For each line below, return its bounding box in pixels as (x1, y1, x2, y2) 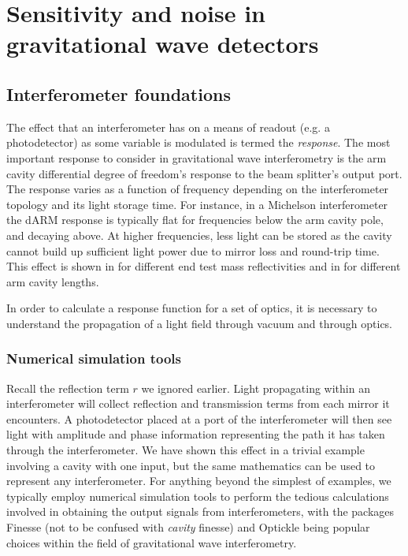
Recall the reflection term (6, 379, 129, 396)
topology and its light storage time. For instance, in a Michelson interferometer (6, 196, 388, 212)
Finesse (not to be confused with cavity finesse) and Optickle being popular (6, 519, 370, 535)
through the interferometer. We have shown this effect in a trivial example (6, 442, 365, 458)
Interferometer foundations (6, 81, 231, 106)
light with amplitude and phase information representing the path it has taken (6, 426, 385, 442)
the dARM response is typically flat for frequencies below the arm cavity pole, (6, 211, 384, 228)
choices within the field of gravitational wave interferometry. (6, 534, 297, 550)
